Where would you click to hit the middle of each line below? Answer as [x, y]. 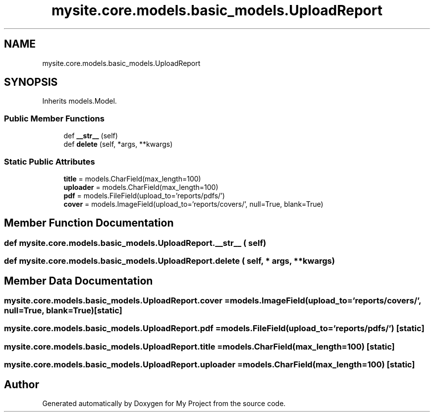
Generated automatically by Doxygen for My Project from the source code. [164, 403]
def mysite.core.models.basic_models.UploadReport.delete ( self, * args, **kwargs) [169, 261]
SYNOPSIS [31, 82]
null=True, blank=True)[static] [63, 310]
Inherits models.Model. [80, 101]
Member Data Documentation [79, 281]
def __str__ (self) [91, 136]
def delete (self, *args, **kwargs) [118, 144]
